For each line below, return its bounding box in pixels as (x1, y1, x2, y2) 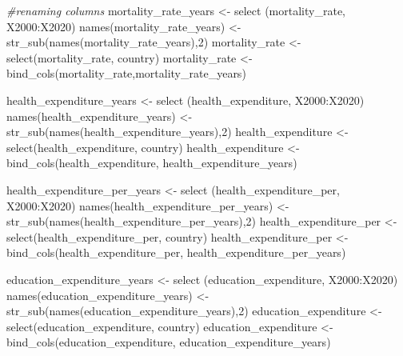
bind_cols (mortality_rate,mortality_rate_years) (6, 65, 246, 82)
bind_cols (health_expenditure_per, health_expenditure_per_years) (6, 244, 346, 261)
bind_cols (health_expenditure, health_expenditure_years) (6, 154, 297, 171)
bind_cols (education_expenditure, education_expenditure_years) (6, 334, 331, 350)
